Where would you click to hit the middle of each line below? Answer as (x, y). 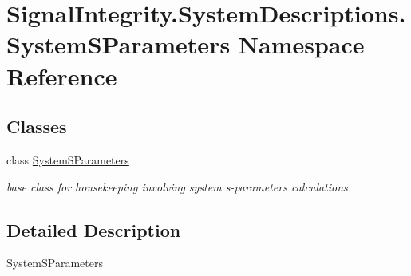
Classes (37, 126)
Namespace (301, 44)
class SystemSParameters (68, 159)
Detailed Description (94, 229)
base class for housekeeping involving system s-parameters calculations (177, 186)
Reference (62, 75)
